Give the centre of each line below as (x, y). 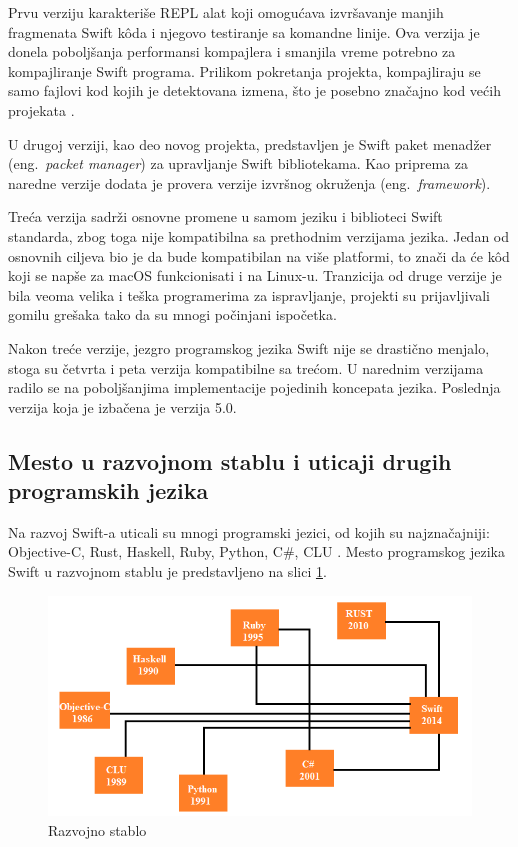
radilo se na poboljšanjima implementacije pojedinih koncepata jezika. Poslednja (254, 387)
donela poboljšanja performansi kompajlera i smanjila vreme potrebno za (232, 51)
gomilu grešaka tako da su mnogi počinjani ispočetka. (172, 314)
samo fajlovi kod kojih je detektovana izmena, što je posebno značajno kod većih (254, 90)
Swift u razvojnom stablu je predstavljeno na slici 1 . (167, 571)
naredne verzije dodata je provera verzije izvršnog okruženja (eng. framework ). (249, 182)
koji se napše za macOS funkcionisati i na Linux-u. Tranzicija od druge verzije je (255, 275)
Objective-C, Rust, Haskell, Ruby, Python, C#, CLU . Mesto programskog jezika (256, 551)
